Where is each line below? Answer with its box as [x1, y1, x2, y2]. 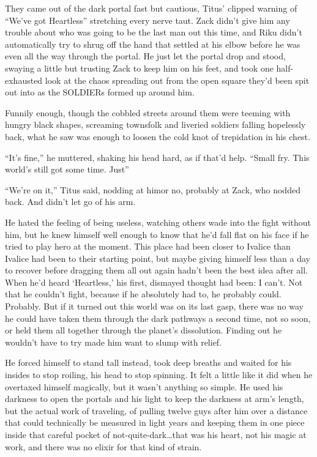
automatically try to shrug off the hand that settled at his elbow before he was [5, 37, 300, 50]
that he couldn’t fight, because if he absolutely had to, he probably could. [5, 288, 282, 300]
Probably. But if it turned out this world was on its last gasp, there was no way [5, 300, 304, 313]
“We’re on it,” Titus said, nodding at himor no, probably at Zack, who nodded [5, 183, 300, 196]
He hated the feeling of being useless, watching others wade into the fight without [5, 215, 311, 228]
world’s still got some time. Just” [5, 163, 129, 176]
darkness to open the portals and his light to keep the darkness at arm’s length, [5, 392, 304, 405]
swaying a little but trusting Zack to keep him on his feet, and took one [5, 61, 274, 74]
